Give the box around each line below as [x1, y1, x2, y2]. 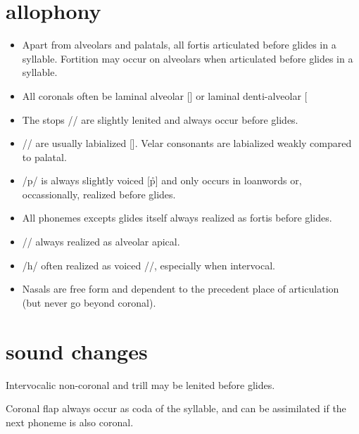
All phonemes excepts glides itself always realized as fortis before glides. [22, 210, 332, 225]
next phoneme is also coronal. [6, 414, 134, 429]
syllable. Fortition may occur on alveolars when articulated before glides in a [22, 51, 353, 65]
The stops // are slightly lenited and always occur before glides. [22, 112, 298, 127]
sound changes [6, 336, 148, 365]
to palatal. [22, 149, 67, 164]
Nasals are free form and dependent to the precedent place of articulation [22, 281, 339, 296]
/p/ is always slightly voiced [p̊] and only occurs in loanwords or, [22, 173, 302, 188]
